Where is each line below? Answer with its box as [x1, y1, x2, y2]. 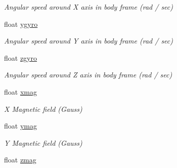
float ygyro [4, 18, 38, 29]
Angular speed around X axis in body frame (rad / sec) [4, 2, 173, 12]
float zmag [4, 154, 36, 165]
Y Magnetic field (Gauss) [4, 137, 82, 148]
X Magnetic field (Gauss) [4, 103, 82, 114]
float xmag [4, 86, 37, 97]
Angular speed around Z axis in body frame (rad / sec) [4, 69, 172, 80]
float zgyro [4, 52, 37, 63]
